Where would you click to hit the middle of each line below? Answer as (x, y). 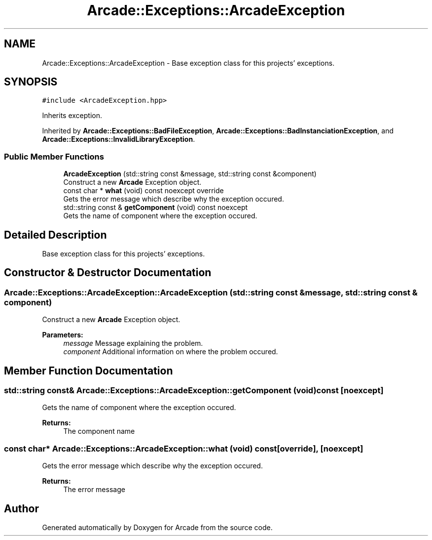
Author (21, 508)
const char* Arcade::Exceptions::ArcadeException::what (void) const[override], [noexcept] (184, 448)
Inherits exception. (72, 116)
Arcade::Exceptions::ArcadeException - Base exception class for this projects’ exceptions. (188, 63)
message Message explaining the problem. (133, 343)
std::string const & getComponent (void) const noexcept (156, 208)
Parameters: (63, 335)
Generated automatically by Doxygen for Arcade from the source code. (157, 528)
